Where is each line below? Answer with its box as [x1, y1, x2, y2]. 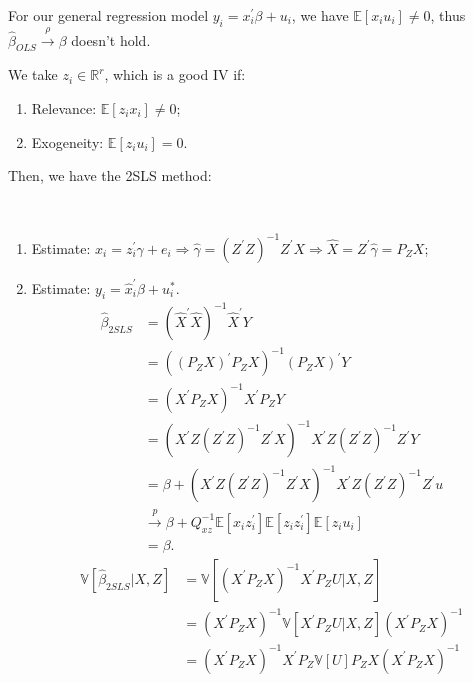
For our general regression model [8, 5, 209, 25]
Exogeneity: [31, 131, 104, 152]
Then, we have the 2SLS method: [8, 165, 212, 186]
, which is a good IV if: [104, 64, 246, 85]
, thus [430, 5, 466, 25]
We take [8, 64, 58, 85]
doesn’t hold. [71, 29, 151, 50]
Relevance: [31, 97, 97, 118]
